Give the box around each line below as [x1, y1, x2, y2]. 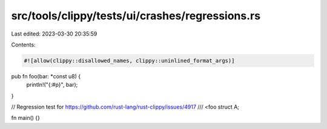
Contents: [11, 41, 36, 48]
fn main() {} [11, 115, 41, 122]
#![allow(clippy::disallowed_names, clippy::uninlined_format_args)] [24, 57, 235, 64]
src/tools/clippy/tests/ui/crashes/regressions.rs [11, 9, 260, 22]
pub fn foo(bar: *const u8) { [11, 72, 81, 80]
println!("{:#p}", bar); [26, 81, 78, 89]
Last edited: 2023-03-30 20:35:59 [11, 30, 97, 37]
